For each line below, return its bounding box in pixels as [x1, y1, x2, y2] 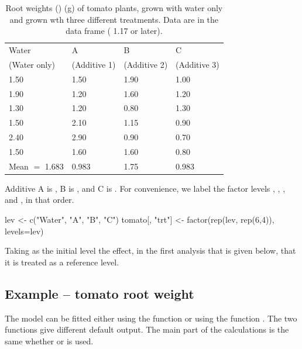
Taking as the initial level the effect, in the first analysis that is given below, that [5, 244, 296, 257]
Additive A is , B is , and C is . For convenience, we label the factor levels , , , [5, 182, 286, 194]
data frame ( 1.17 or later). [66, 25, 163, 37]
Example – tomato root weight [5, 284, 194, 302]
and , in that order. [5, 193, 74, 206]
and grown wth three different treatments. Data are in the [9, 13, 219, 25]
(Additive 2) [123, 58, 168, 70]
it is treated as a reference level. [5, 255, 119, 268]
